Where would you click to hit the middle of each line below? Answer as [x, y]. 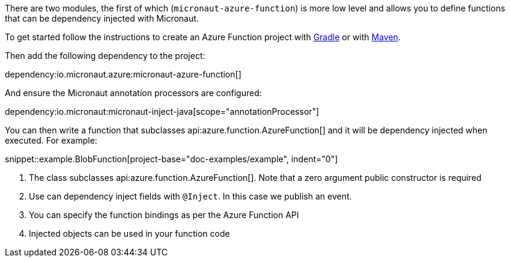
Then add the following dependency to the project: [105, 56]
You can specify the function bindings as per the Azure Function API [164, 215]
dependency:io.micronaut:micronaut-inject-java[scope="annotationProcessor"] [162, 111]
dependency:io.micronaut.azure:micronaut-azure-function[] [123, 74]
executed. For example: [51, 140]
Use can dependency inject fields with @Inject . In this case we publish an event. [190, 196]
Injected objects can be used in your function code [129, 233]
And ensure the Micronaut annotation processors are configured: [133, 93]
